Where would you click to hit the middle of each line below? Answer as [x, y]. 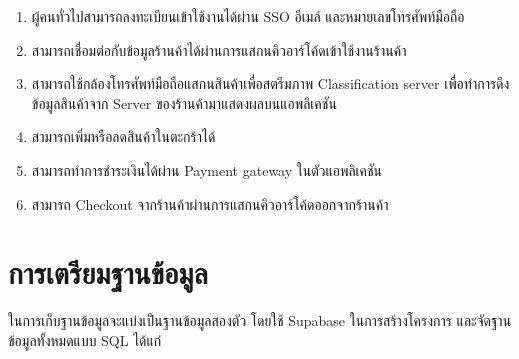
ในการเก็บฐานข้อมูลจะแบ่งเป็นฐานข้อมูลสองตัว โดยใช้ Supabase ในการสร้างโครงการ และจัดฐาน [260, 320]
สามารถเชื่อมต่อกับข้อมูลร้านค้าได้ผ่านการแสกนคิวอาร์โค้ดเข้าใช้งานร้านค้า [219, 49]
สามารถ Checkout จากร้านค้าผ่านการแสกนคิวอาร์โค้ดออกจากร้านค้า [210, 203]
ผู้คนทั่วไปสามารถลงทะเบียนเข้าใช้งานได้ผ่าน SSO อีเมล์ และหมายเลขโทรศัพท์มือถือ [248, 16]
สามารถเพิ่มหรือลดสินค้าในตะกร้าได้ [123, 136]
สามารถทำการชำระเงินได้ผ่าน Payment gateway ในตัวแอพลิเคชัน [207, 169]
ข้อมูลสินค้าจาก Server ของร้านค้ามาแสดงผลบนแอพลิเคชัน [184, 102]
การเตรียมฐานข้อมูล [108, 272]
